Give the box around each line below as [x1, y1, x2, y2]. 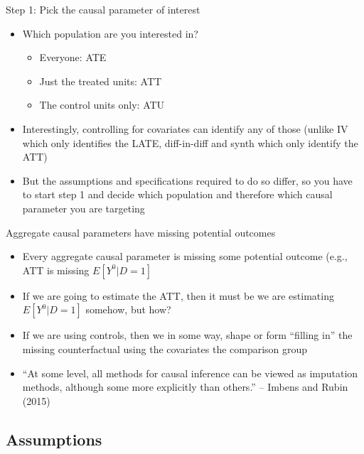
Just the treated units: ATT [39, 73, 162, 88]
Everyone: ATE [39, 50, 107, 65]
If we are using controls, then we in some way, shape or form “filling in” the [22, 328, 353, 342]
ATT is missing [22, 262, 90, 277]
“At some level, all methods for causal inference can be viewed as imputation [22, 365, 358, 380]
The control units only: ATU [39, 97, 165, 112]
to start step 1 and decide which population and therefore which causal [22, 187, 333, 202]
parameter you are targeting [22, 200, 145, 215]
